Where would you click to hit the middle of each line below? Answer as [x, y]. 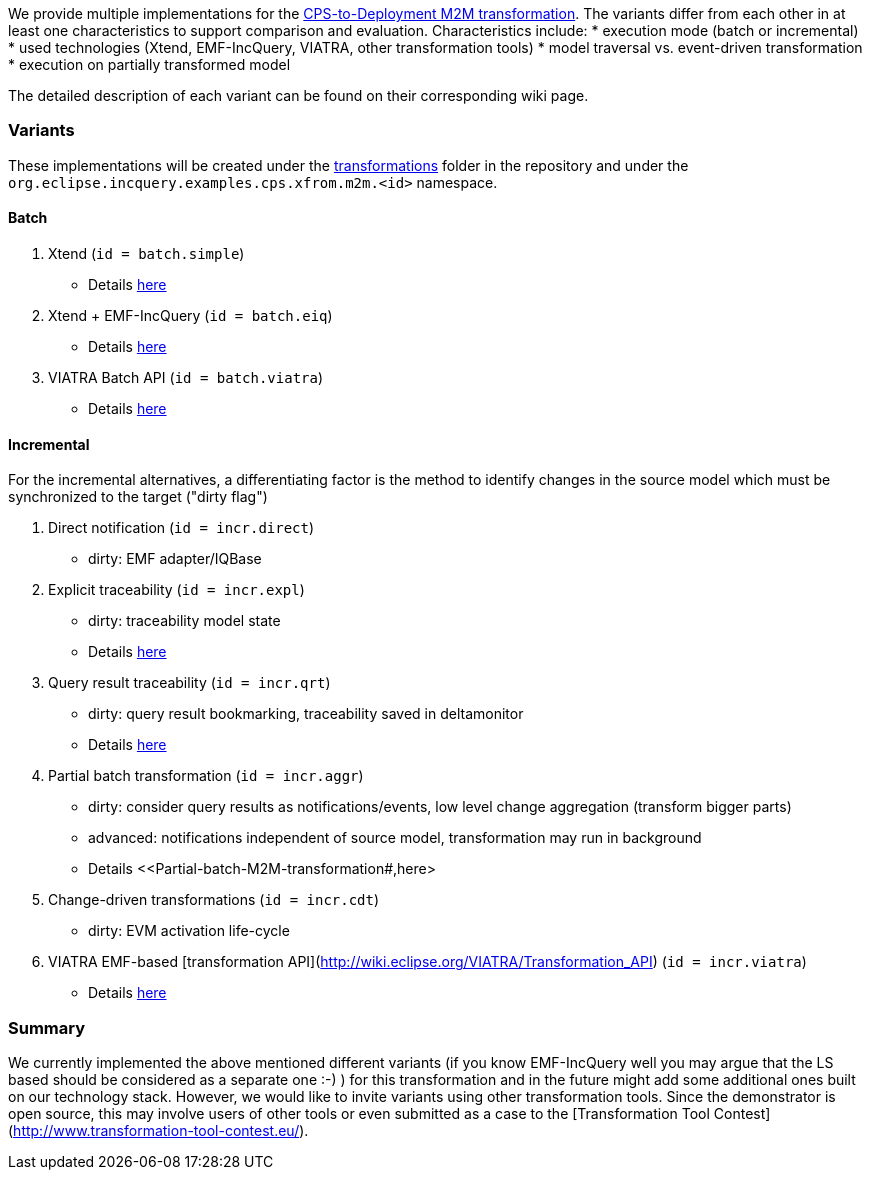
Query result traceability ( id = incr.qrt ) [189, 683]
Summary [47, 1027]
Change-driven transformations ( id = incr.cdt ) [214, 900]
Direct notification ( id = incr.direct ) [181, 528]
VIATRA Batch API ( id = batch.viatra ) [186, 377]
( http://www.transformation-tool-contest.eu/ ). [158, 1130]
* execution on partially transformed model [149, 64]
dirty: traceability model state [184, 621]
